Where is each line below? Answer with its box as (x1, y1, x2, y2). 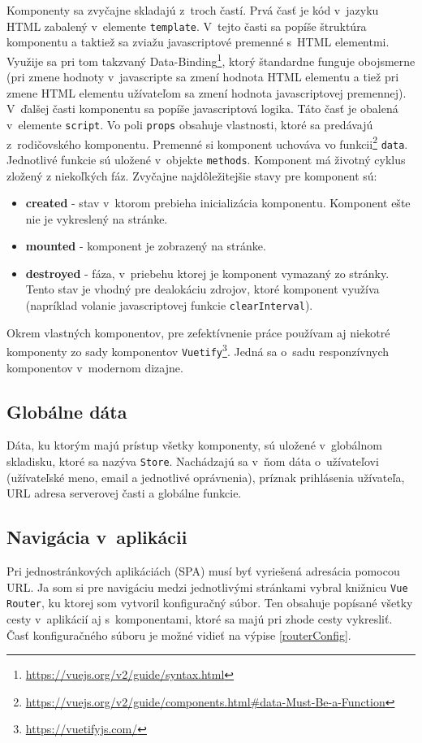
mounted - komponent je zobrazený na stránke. (25, 237, 266, 254)
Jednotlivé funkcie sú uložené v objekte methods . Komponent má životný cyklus (6, 150, 406, 167)
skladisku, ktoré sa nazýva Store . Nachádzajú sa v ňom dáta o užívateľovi (6, 453, 379, 470)
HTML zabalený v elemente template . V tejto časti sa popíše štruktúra (6, 17, 367, 34)
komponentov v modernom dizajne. (6, 358, 183, 376)
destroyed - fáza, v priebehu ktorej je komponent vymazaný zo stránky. (25, 264, 390, 281)
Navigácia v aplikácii (6, 524, 187, 550)
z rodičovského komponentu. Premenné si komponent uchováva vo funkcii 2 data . (6, 133, 408, 152)
